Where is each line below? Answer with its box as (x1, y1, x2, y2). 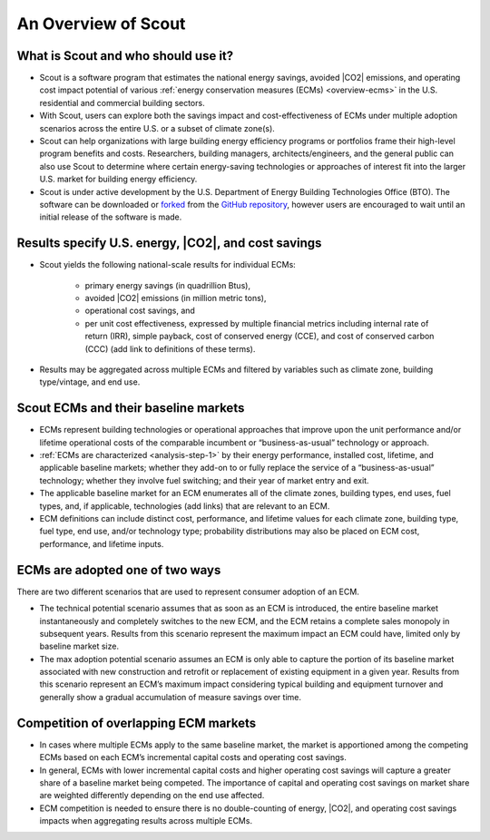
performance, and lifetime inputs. (39, 538, 164, 549)
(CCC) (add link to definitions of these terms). (84, 343, 256, 354)
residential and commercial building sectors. (39, 97, 205, 108)
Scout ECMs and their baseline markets (16, 400, 245, 416)
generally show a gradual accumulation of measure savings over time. (39, 691, 301, 702)
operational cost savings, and (84, 305, 195, 317)
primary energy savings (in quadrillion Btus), (84, 279, 251, 290)
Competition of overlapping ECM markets (16, 715, 257, 730)
